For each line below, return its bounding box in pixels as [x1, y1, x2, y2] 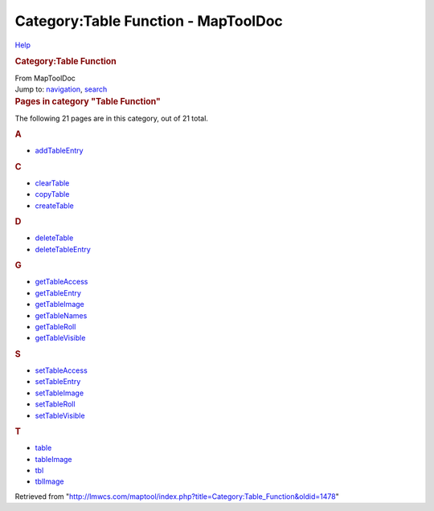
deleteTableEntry [35, 244, 92, 254]
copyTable [35, 190, 70, 199]
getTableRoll [35, 322, 76, 331]
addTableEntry [35, 145, 84, 156]
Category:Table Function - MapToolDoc [14, 12, 283, 30]
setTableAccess [35, 366, 88, 375]
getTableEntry [35, 288, 82, 297]
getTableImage [35, 300, 84, 309]
